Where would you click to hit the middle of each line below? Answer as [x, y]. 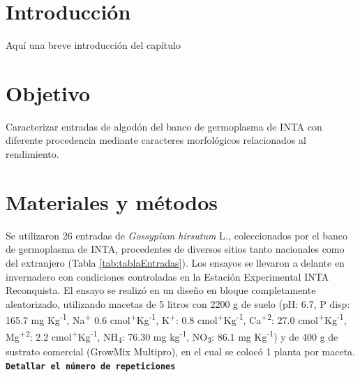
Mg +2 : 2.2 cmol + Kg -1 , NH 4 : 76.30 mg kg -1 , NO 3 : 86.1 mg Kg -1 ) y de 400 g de [172, 336]
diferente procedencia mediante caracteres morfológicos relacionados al [156, 140]
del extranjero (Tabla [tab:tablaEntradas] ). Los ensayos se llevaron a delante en [175, 262]
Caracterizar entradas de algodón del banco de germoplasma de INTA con [164, 126]
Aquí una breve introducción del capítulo [93, 45]
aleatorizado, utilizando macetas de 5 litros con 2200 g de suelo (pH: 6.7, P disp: [178, 303]
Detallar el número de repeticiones [91, 366]
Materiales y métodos [112, 201]
